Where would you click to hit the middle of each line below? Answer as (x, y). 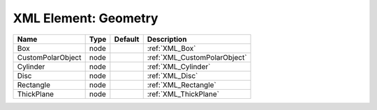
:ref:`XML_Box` (171, 48)
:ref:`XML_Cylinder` (179, 66)
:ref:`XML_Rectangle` (182, 85)
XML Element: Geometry (86, 18)
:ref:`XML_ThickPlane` (183, 94)
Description (167, 39)
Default (127, 39)
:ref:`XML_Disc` (172, 75)
